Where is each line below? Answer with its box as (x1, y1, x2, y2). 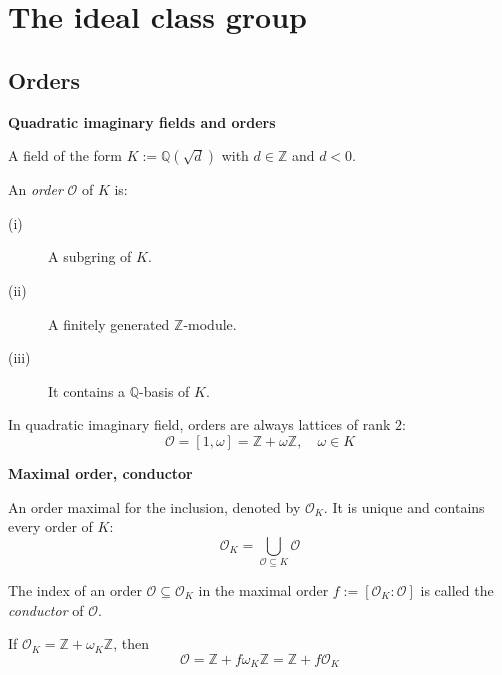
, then (113, 633, 149, 654)
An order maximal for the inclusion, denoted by (8, 496, 301, 517)
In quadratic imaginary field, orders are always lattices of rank (8, 414, 391, 435)
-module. (183, 313, 237, 334)
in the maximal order (198, 580, 329, 601)
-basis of (139, 380, 190, 401)
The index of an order (8, 580, 142, 601)
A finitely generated (48, 313, 170, 334)
